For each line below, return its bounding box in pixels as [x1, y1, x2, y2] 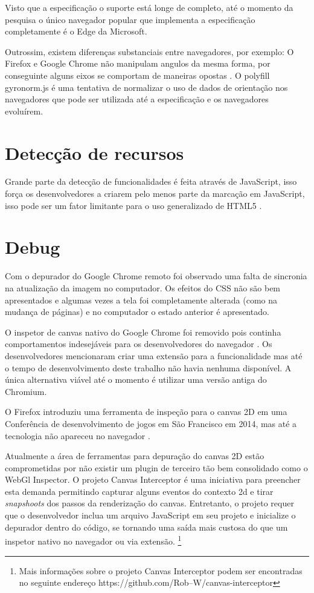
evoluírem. [5, 104, 43, 117]
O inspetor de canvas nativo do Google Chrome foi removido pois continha [5, 325, 281, 338]
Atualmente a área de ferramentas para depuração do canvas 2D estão [5, 449, 264, 462]
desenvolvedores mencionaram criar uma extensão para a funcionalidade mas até [5, 349, 303, 362]
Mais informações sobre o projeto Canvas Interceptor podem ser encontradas [19, 564, 303, 577]
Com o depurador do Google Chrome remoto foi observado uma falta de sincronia [5, 270, 307, 282]
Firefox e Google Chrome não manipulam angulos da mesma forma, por [5, 57, 271, 70]
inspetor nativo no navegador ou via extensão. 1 [5, 533, 182, 547]
